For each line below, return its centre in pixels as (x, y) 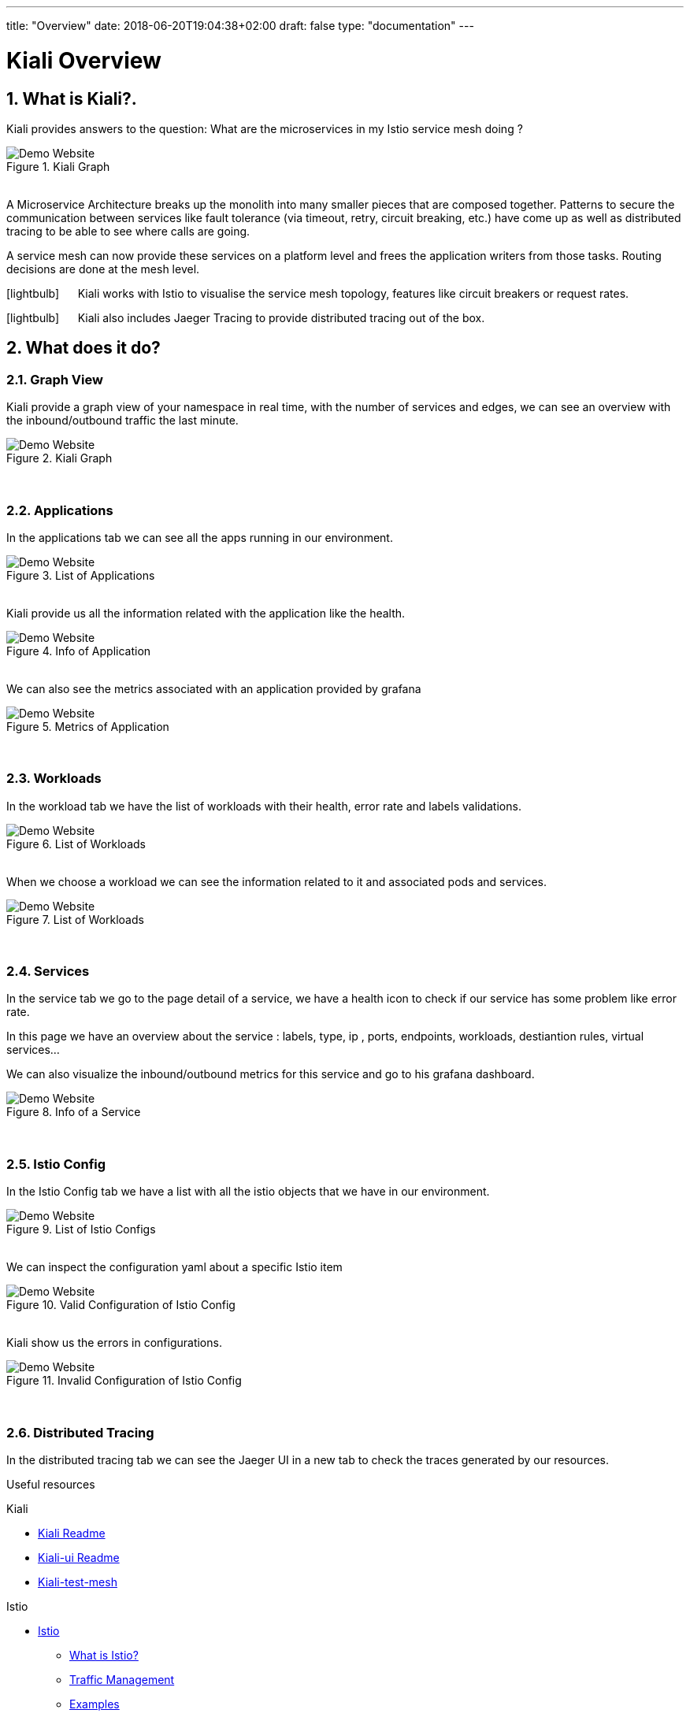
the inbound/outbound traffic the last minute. (122, 421)
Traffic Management (122, 1679)
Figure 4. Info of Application (79, 651)
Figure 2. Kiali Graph (59, 458)
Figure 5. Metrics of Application (88, 726)
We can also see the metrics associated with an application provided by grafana (214, 688)
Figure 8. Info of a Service (74, 1112)
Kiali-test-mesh (78, 1582)
